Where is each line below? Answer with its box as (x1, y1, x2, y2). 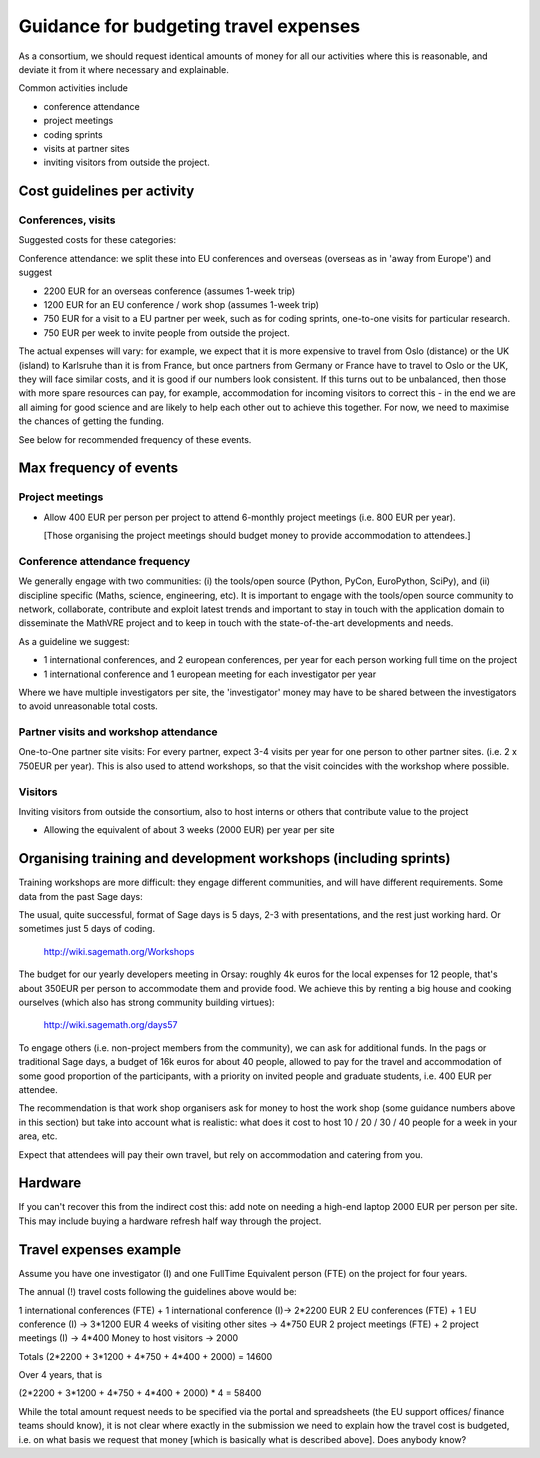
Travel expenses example (18, 1241, 182, 1258)
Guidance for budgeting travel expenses (18, 15, 360, 37)
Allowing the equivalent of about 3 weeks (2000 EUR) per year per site (43, 824, 335, 836)
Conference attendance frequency (18, 554, 191, 568)
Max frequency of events (18, 460, 179, 477)
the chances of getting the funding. (18, 415, 165, 427)
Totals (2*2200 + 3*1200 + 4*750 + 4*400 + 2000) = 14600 (18, 1350, 273, 1362)
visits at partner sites (43, 142, 130, 154)
